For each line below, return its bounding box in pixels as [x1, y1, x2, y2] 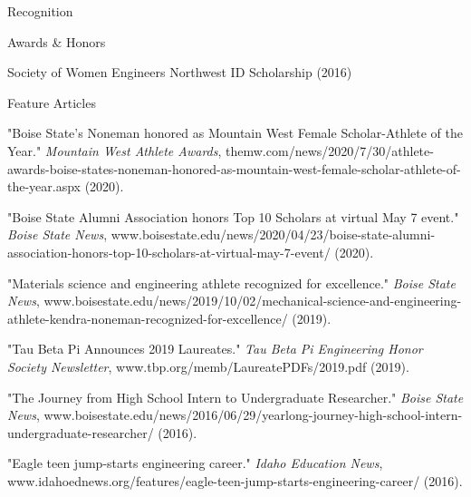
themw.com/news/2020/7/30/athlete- [226, 141, 434, 160]
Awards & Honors [7, 32, 106, 51]
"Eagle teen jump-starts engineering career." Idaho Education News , [7, 453, 383, 473]
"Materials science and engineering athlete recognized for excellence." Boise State [7, 273, 456, 292]
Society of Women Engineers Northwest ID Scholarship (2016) [7, 63, 352, 82]
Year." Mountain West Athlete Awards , [7, 141, 222, 160]
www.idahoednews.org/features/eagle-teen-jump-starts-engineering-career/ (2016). [7, 471, 463, 490]
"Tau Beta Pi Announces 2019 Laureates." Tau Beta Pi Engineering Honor [7, 339, 423, 358]
